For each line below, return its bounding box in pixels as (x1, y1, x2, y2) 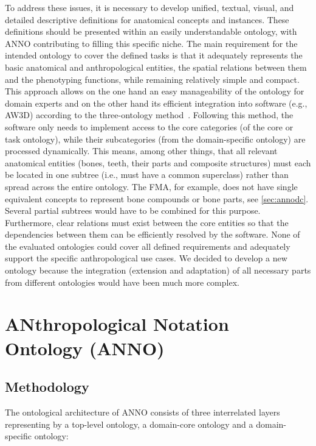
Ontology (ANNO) (5, 335, 165, 360)
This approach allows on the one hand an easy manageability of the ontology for (5, 85, 304, 97)
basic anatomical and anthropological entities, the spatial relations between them (5, 60, 307, 73)
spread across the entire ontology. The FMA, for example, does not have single (5, 180, 298, 193)
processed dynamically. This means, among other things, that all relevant (5, 144, 278, 157)
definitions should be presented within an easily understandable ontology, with (5, 25, 297, 38)
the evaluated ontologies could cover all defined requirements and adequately (5, 239, 290, 252)
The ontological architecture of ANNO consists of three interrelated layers (5, 406, 280, 419)
